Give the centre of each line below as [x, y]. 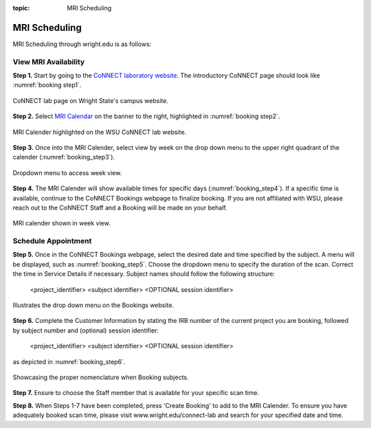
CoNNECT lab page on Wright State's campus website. [90, 100]
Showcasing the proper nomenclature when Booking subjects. [101, 377]
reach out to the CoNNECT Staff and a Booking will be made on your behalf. [120, 207]
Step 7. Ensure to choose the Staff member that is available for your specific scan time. [136, 393]
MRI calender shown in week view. [61, 223]
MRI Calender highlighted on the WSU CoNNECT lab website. [100, 132]
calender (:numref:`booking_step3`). [64, 157]
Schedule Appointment [52, 241]
